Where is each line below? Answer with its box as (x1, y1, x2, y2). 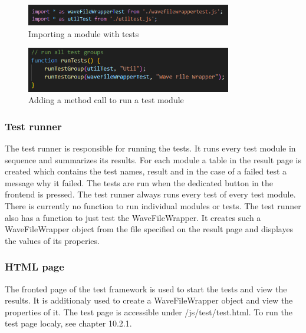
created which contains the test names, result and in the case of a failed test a (5, 165, 287, 177)
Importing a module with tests (28, 27, 139, 39)
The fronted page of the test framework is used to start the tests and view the (5, 282, 287, 295)
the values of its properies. (5, 234, 100, 246)
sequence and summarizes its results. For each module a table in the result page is (5, 153, 301, 166)
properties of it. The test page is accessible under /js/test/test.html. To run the (5, 305, 293, 318)
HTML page (5, 259, 64, 274)
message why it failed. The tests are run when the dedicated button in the (5, 176, 273, 189)
